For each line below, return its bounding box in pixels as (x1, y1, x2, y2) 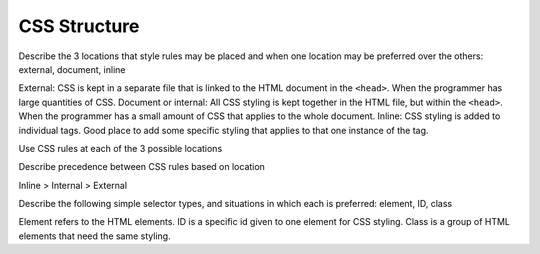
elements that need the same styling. (18, 230, 171, 242)
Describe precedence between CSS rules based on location (18, 161, 265, 173)
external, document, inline (18, 63, 126, 75)
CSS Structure (18, 15, 140, 37)
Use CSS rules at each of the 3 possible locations (18, 142, 223, 154)
